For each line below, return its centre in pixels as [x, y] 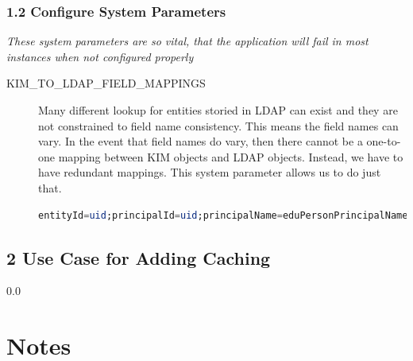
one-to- [384, 141]
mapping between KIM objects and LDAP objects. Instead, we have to [231, 156]
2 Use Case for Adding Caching [139, 257]
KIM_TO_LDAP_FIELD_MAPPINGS [106, 83]
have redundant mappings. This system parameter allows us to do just [210, 172]
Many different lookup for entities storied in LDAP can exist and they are [218, 110]
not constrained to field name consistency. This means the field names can [218, 125]
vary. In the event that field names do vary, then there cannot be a [201, 141]
